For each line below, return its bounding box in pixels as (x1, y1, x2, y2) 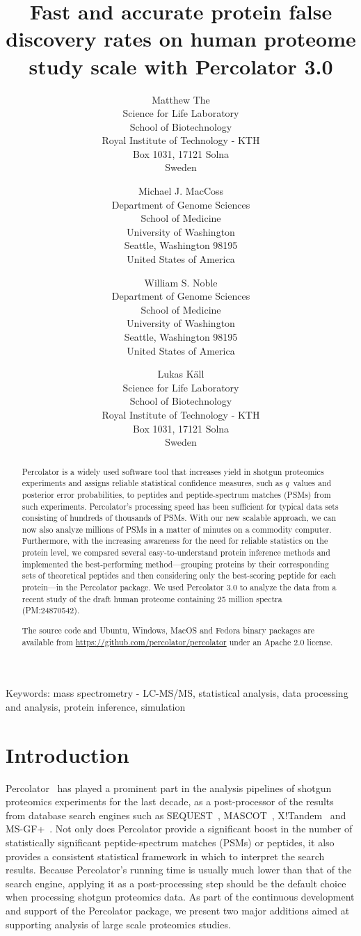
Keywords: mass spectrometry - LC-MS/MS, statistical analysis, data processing (6, 686, 348, 700)
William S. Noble (144, 275, 218, 289)
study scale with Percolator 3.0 (29, 51, 333, 80)
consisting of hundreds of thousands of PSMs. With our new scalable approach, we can (22, 512, 337, 524)
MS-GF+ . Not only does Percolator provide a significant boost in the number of (6, 821, 353, 836)
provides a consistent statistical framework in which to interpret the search (6, 848, 325, 863)
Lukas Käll (157, 366, 204, 381)
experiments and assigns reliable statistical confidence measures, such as (22, 477, 283, 489)
